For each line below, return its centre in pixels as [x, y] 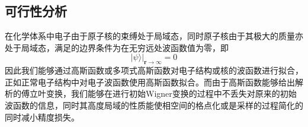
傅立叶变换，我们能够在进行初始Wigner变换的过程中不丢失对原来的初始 [159, 93]
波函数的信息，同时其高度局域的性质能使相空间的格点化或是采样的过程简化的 [154, 105]
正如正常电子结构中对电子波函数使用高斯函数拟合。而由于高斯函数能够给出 [150, 82]
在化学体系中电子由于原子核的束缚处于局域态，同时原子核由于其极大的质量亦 [154, 36]
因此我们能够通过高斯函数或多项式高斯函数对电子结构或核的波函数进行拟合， [154, 70]
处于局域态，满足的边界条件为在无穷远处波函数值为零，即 [117, 47]
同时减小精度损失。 [42, 117]
